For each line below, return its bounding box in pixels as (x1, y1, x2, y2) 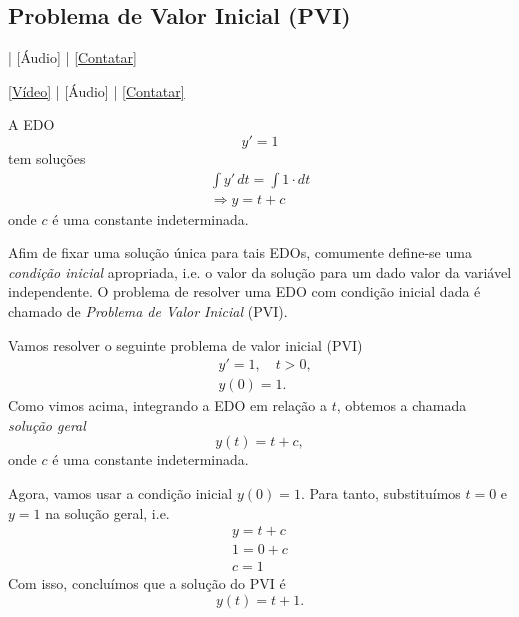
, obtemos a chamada (336, 395, 467, 416)
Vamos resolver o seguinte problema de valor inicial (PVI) (8, 334, 363, 355)
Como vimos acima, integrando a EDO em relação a (8, 395, 328, 416)
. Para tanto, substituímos (300, 483, 461, 504)
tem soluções (8, 147, 86, 168)
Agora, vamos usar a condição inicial (8, 483, 233, 504)
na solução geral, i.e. (45, 502, 170, 523)
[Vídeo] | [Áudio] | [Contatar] (8, 80, 185, 101)
